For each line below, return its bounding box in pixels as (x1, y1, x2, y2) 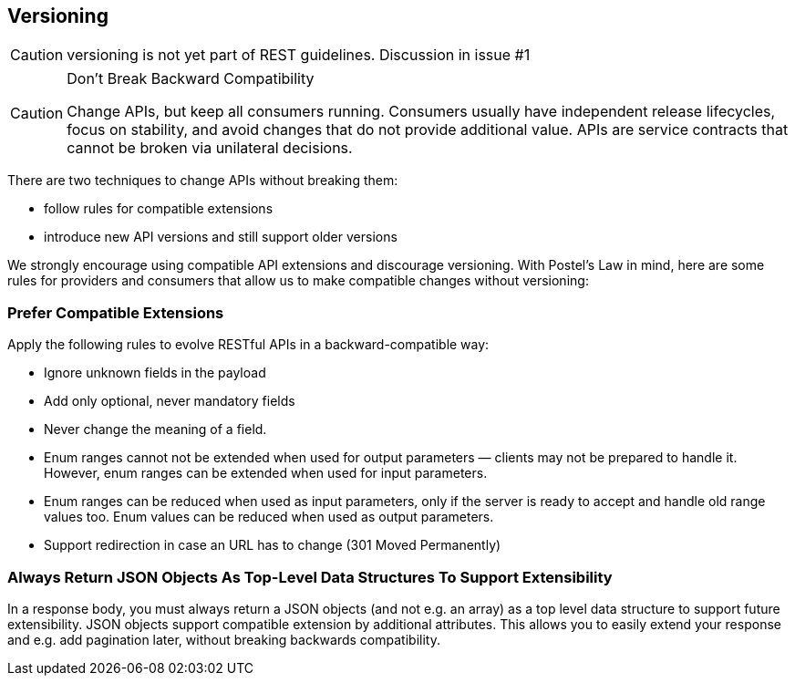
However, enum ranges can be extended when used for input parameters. (44, 465, 488, 481)
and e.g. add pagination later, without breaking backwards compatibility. (7, 631, 440, 647)
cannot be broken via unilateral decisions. (67, 139, 353, 158)
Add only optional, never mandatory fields (44, 393, 295, 409)
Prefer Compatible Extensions (7, 303, 224, 322)
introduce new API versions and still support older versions (44, 229, 397, 245)
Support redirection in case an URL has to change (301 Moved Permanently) (44, 537, 501, 554)
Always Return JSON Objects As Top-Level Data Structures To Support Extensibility (7, 567, 613, 586)
